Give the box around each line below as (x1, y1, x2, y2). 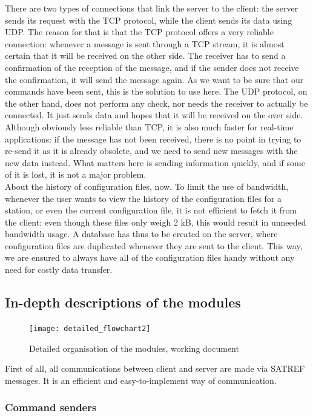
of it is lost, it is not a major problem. (5, 168, 147, 181)
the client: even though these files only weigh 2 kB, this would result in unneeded (5, 215, 306, 228)
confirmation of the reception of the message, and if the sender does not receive (5, 61, 299, 73)
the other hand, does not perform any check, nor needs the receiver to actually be (5, 96, 308, 109)
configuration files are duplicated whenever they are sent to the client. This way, (5, 239, 303, 252)
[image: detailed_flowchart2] (29, 324, 151, 333)
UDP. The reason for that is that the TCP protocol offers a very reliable (5, 25, 274, 38)
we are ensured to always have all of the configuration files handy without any (5, 251, 295, 264)
